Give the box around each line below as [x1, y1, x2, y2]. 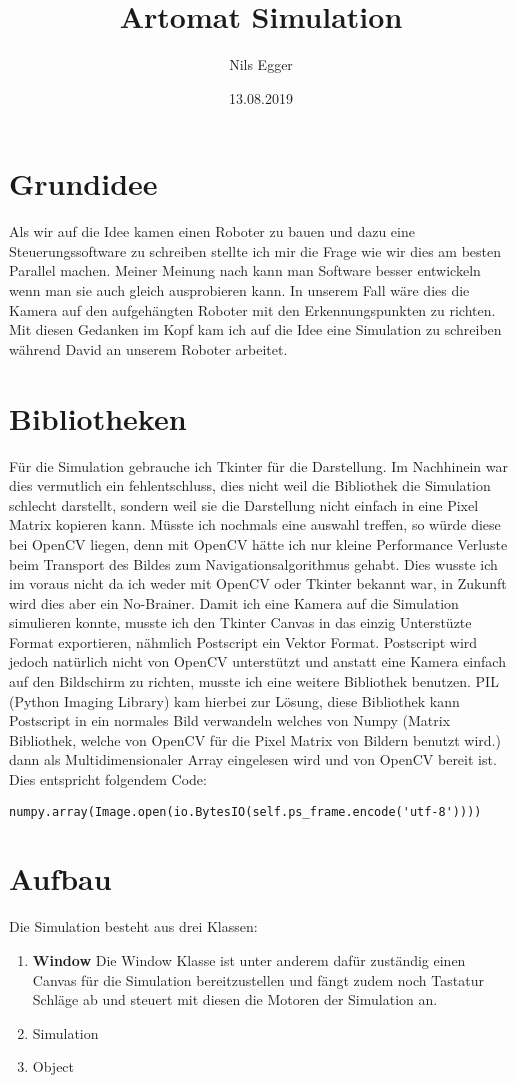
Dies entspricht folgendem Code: [9, 769, 207, 790]
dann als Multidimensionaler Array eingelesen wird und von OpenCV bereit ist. [9, 749, 497, 770]
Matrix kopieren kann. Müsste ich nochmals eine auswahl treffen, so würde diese [9, 514, 501, 535]
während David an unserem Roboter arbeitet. [9, 338, 288, 359]
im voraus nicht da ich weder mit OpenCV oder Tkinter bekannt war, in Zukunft [9, 573, 507, 594]
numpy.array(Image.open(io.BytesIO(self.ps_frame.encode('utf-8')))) [9, 804, 482, 819]
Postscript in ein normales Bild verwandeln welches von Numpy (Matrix [9, 710, 451, 731]
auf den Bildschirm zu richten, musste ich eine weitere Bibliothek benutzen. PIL [9, 671, 499, 692]
